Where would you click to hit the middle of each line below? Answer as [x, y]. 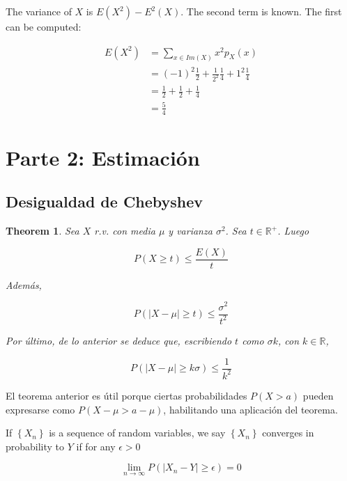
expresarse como [40, 409]
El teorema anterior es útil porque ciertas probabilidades [126, 395]
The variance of [39, 11]
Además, [24, 284]
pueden [318, 395]
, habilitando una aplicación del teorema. [250, 409]
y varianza [190, 231]
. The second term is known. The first [261, 11]
